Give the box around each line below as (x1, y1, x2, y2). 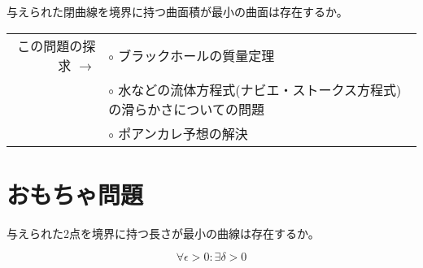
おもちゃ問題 (7, 177, 144, 210)
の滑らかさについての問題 (108, 99, 264, 119)
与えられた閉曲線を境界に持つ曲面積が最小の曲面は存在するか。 (7, 3, 348, 19)
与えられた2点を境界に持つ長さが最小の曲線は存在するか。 (7, 224, 320, 241)
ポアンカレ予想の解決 (118, 123, 248, 143)
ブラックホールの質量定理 (118, 45, 275, 65)
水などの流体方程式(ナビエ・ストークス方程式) (118, 80, 402, 99)
